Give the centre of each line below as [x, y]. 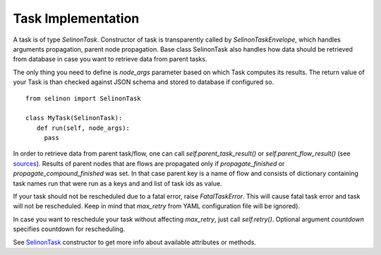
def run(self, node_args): [83, 128]
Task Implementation [76, 18]
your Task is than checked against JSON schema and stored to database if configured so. [144, 82]
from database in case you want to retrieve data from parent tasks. [110, 59]
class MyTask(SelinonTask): [74, 118]
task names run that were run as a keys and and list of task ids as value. [117, 183]
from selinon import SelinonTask [83, 98]
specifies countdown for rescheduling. [69, 229]
